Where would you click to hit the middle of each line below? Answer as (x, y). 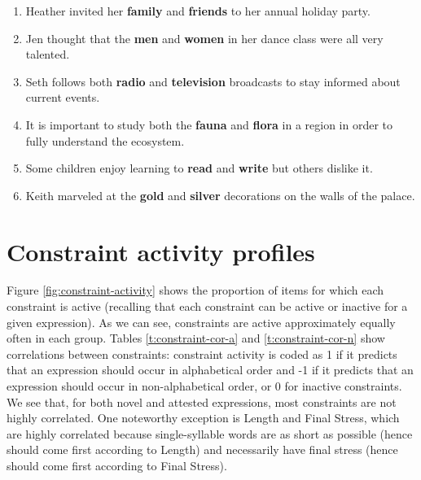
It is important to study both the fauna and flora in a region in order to (209, 124)
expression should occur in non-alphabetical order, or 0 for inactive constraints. (204, 386)
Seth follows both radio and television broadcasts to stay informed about (213, 81)
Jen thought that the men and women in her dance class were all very (204, 38)
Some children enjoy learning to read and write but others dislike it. (199, 168)
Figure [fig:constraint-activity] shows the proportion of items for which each (195, 290)
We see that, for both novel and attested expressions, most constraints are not (202, 401)
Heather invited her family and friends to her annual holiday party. (198, 11)
